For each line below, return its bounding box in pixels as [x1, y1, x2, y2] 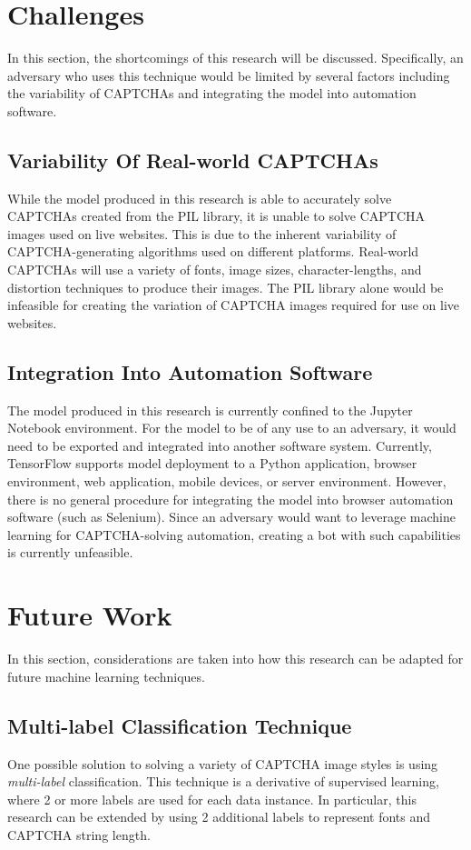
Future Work [7, 596, 172, 634]
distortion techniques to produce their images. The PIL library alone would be [7, 277, 444, 296]
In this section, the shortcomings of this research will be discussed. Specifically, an [7, 48, 464, 67]
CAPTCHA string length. [7, 825, 151, 844]
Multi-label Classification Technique [7, 711, 352, 739]
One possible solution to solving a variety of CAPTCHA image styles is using [7, 754, 438, 773]
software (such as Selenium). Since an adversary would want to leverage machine [7, 507, 456, 526]
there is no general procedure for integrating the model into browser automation [7, 489, 454, 508]
